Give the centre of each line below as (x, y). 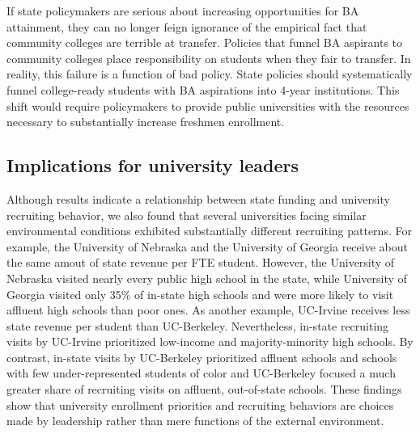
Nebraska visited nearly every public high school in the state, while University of (207, 278)
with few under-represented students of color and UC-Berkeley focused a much (201, 373)
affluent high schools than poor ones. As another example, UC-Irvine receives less (208, 310)
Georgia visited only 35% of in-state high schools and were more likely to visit (200, 294)
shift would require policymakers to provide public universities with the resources (208, 105)
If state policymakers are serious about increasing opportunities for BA (183, 11)
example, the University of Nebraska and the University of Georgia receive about (207, 246)
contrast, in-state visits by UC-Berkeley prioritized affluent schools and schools (202, 357)
